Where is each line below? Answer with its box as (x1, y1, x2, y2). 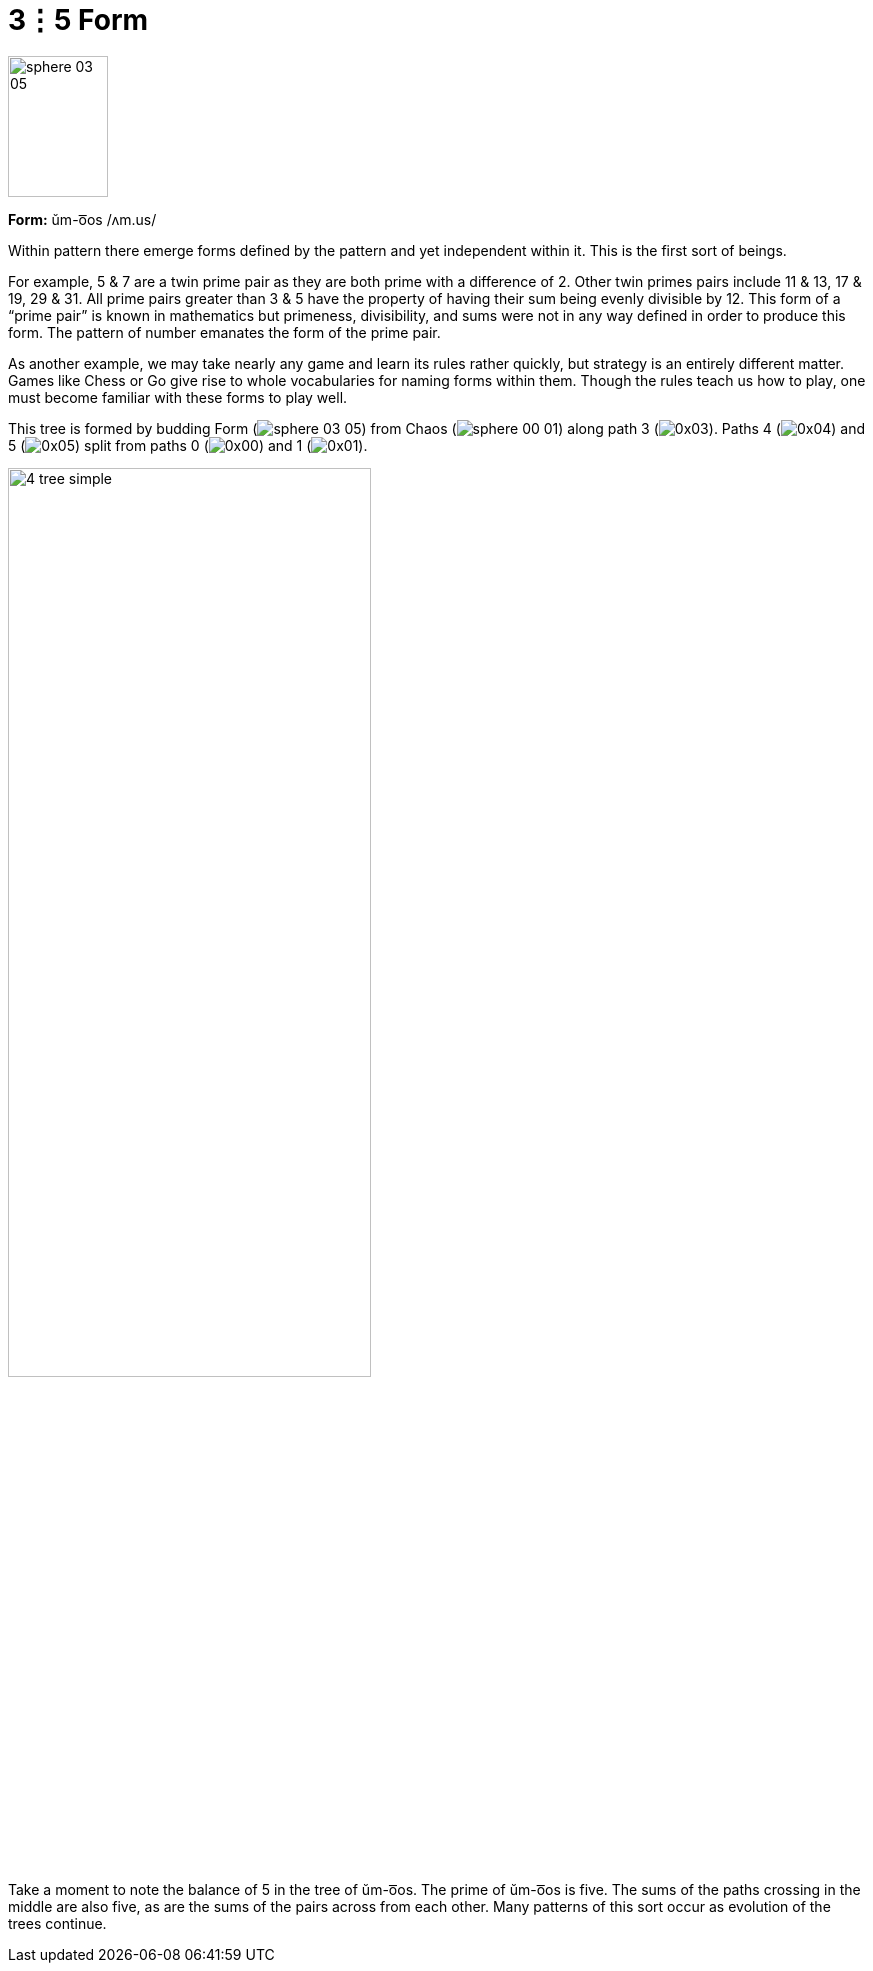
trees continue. (8, 1914, 107, 1932)
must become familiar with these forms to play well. (8, 389, 348, 407)
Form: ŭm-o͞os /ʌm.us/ (8, 211, 157, 229)
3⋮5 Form (8, 3, 149, 37)
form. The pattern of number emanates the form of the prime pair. (8, 324, 441, 342)
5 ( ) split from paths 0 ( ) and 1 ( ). (8, 437, 368, 455)
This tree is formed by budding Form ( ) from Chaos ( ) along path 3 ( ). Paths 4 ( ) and (8, 420, 866, 438)
